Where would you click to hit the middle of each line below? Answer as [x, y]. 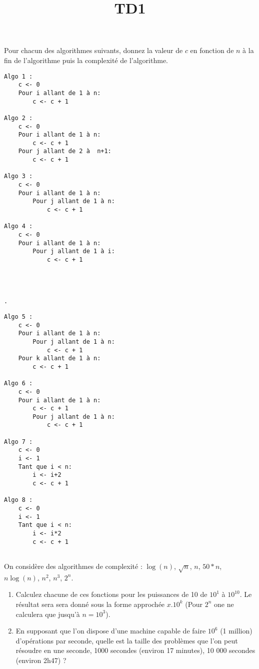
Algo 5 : [18, 316]
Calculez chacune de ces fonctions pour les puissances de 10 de [111, 594]
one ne [224, 604]
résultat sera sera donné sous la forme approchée [90, 604]
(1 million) [236, 631]
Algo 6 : [18, 384]
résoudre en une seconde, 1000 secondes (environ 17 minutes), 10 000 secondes [135, 650]
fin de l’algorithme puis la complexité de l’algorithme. [86, 60]
